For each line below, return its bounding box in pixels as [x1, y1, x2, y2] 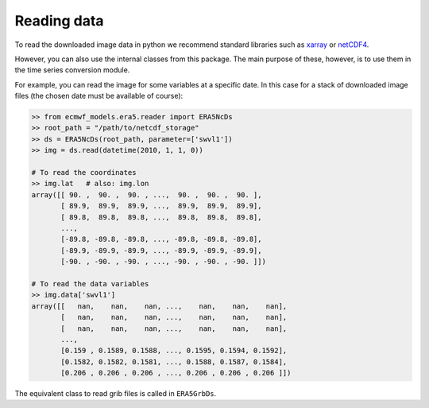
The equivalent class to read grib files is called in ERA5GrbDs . [14, 389, 217, 398]
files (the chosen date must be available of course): [14, 91, 184, 101]
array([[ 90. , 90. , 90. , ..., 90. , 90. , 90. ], [31, 190, 262, 199]
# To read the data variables [31, 279, 149, 288]
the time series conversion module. [14, 65, 130, 75]
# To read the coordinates [31, 168, 137, 177]
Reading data [14, 12, 104, 29]
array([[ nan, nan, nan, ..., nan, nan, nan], [31, 301, 288, 310]
